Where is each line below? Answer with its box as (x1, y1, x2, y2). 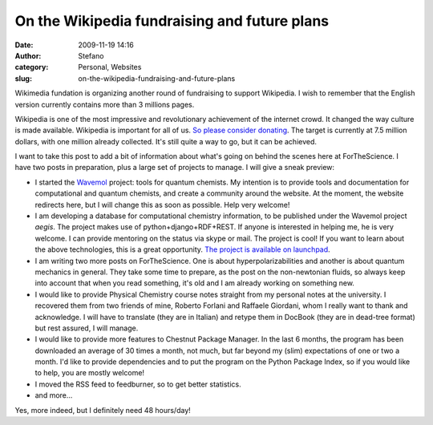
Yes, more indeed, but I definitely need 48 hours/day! (14, 405, 192, 415)
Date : (14, 40, 34, 50)
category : (14, 63, 49, 72)
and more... (34, 391, 73, 400)
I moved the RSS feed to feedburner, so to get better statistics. (34, 379, 241, 389)
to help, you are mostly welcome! (34, 368, 144, 378)
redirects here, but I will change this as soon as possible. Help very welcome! (34, 200, 290, 209)
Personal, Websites (78, 63, 142, 72)
